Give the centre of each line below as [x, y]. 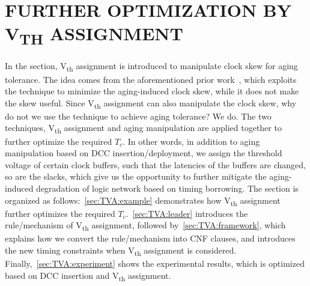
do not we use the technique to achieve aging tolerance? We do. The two [138, 116]
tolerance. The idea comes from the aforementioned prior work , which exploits [151, 79]
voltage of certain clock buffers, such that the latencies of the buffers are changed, [155, 164]
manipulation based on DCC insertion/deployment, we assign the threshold [144, 153]
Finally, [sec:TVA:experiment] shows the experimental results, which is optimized [155, 263]
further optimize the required [59, 141]
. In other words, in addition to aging [191, 141]
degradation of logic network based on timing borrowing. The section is [167, 188]
